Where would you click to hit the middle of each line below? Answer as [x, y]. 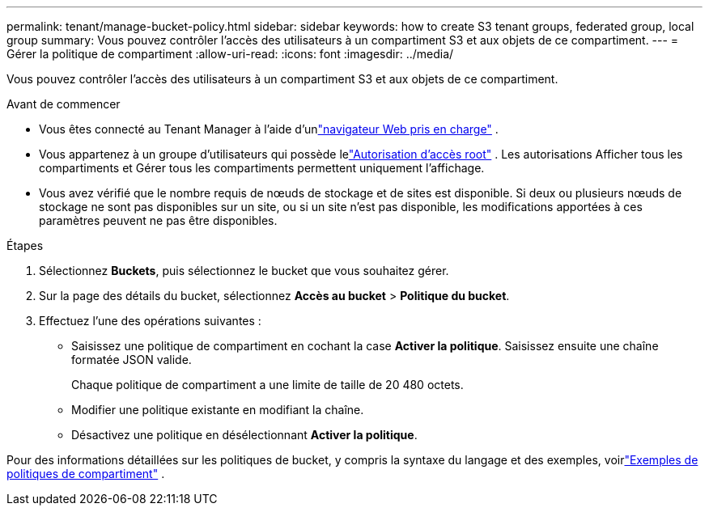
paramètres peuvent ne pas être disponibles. [158, 220]
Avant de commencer [64, 104]
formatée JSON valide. [132, 360]
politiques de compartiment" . [86, 474]
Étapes [25, 245]
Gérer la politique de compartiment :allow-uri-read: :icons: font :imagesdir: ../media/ [230, 54]
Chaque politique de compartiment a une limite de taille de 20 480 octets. [267, 385]
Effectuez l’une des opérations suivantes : [150, 321]
